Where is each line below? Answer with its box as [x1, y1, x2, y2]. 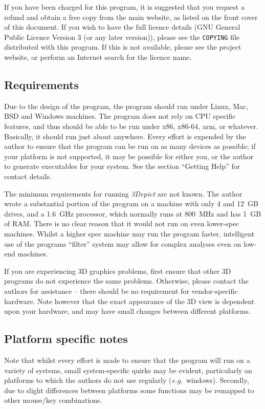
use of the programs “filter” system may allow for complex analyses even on [4, 238, 241, 249]
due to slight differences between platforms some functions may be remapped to [4, 384, 254, 395]
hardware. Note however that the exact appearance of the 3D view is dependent [4, 295, 255, 306]
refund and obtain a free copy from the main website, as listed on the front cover [4, 11, 258, 22]
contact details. [4, 170, 52, 181]
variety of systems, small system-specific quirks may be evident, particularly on [4, 364, 252, 375]
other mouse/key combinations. [4, 395, 102, 405]
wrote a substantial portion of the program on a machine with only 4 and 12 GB [4, 198, 258, 209]
